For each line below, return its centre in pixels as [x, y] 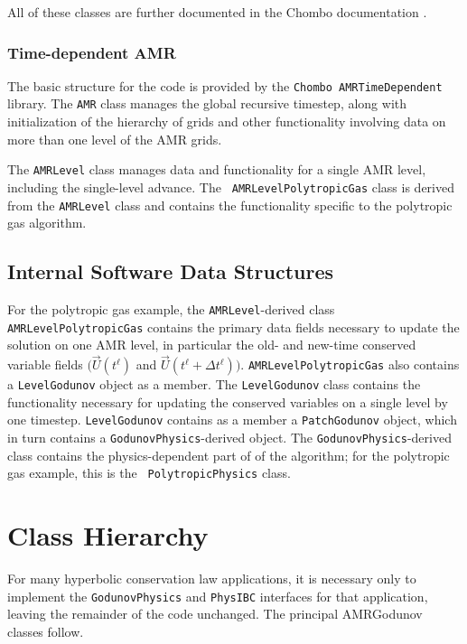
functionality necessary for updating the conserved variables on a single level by [228, 401]
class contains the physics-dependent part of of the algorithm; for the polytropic [229, 455]
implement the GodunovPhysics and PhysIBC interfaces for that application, [218, 596]
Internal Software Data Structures [171, 271]
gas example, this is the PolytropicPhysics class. [149, 473]
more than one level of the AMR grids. [115, 139]
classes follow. [46, 631]
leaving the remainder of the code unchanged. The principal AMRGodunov [215, 614]
